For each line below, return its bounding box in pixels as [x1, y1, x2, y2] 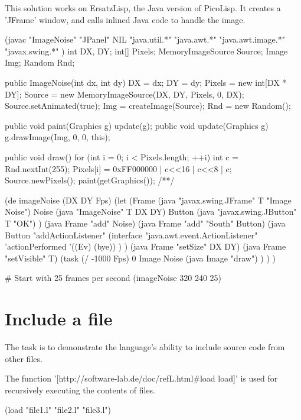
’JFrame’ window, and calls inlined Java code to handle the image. [5, 13, 246, 25]
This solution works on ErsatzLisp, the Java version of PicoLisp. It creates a [5, 2, 281, 14]
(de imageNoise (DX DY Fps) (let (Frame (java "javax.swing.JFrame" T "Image [5, 193, 292, 206]
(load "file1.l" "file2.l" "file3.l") [5, 403, 111, 416]
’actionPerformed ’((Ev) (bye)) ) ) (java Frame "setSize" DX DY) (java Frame [5, 240, 286, 253]
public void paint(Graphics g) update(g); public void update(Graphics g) [5, 119, 269, 131]
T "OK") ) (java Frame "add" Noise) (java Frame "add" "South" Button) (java [5, 217, 286, 229]
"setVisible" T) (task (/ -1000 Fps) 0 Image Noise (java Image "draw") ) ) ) [5, 251, 276, 264]
